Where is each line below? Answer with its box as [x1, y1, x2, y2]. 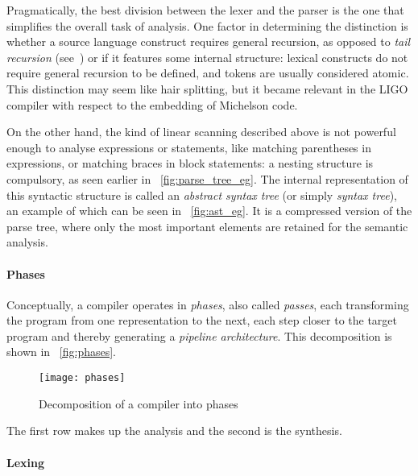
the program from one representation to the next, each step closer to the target [6, 312, 398, 329]
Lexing [6, 453, 45, 470]
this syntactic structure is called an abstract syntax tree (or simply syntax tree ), [6, 186, 397, 203]
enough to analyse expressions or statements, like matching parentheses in [6, 139, 371, 155]
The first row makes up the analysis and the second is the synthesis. [6, 422, 342, 439]
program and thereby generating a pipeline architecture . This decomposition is [6, 327, 392, 344]
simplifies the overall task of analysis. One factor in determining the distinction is [6, 17, 408, 34]
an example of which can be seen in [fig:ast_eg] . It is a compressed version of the [6, 202, 412, 219]
